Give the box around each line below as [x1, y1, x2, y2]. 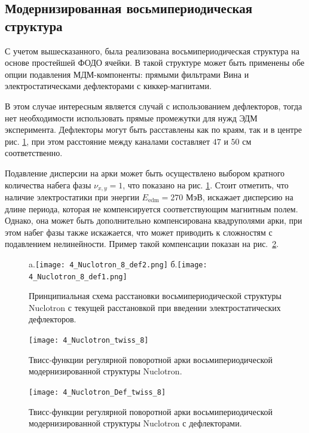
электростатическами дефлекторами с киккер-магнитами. [5, 80, 212, 92]
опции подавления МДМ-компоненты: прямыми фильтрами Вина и [5, 68, 249, 80]
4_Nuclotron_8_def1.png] [29, 272, 127, 281]
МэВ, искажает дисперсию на [186, 190, 293, 203]
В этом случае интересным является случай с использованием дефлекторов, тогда [5, 99, 302, 112]
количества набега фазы [5, 178, 91, 191]
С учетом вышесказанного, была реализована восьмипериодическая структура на [5, 44, 299, 57]
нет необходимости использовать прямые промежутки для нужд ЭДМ [5, 111, 258, 124]
